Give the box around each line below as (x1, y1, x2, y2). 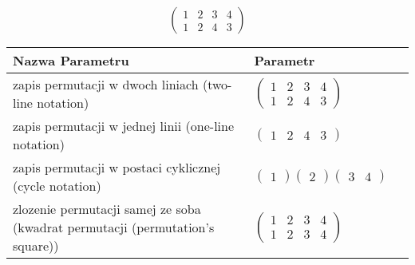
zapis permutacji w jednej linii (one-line (13, 117, 235, 136)
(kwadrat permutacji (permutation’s (13, 218, 215, 237)
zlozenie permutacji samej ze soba (13, 200, 201, 219)
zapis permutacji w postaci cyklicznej (13, 158, 221, 177)
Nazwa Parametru (13, 51, 129, 70)
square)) (13, 236, 59, 255)
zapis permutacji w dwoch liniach (13, 75, 199, 94)
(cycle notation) (13, 176, 101, 196)
